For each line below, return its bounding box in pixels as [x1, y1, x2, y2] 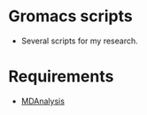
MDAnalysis [20, 96, 66, 106]
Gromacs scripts [8, 6, 134, 27]
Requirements [8, 66, 114, 87]
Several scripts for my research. [20, 35, 138, 46]
